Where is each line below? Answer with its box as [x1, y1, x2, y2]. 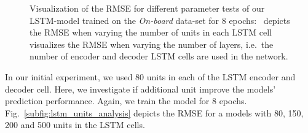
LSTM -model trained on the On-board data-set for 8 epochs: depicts [30, 13, 290, 26]
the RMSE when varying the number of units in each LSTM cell [30, 26, 272, 39]
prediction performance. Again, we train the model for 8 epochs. [5, 94, 247, 107]
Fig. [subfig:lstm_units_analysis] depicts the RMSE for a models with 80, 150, [5, 106, 304, 119]
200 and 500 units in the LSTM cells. [5, 118, 145, 131]
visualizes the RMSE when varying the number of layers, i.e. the [30, 37, 274, 50]
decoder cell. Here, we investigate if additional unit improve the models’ [5, 82, 276, 95]
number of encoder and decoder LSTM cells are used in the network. [30, 50, 288, 63]
